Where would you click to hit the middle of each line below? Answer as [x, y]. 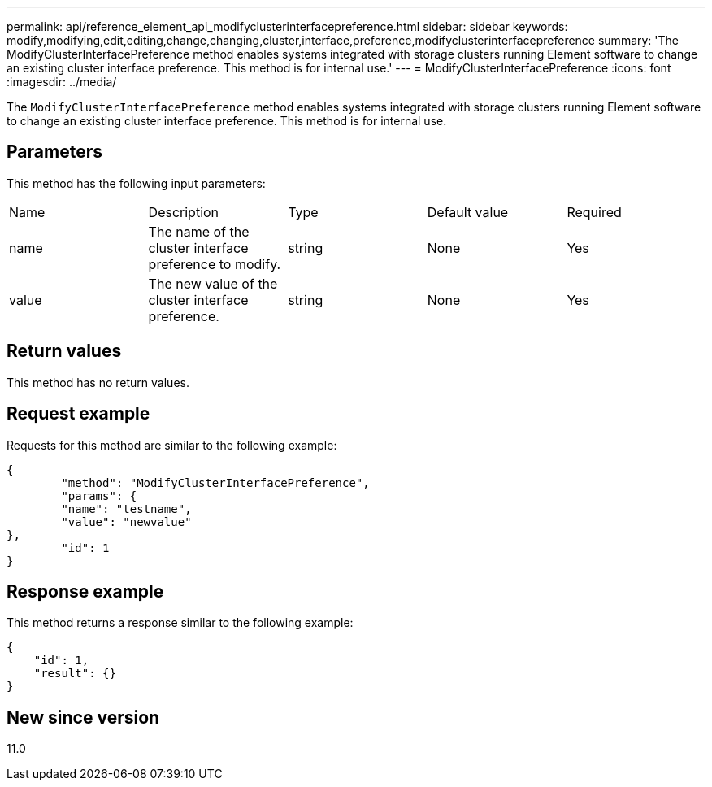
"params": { [99, 496]
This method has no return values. [98, 382]
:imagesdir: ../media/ [62, 82]
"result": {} [75, 674]
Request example [78, 414]
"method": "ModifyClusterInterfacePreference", [215, 483]
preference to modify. [215, 264]
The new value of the [213, 283]
